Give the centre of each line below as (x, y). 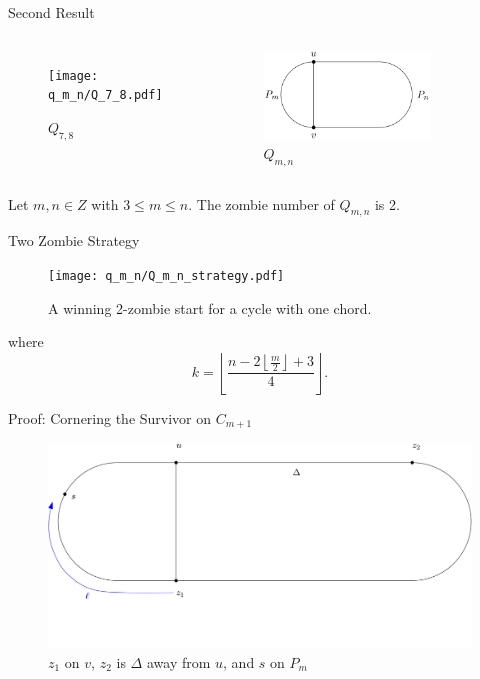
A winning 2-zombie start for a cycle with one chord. (210, 307)
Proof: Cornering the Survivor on (110, 417)
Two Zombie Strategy (74, 240)
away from (178, 661)
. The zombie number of (261, 203)
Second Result (51, 12)
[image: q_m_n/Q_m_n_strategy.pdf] (166, 275)
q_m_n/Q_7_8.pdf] (105, 95)
